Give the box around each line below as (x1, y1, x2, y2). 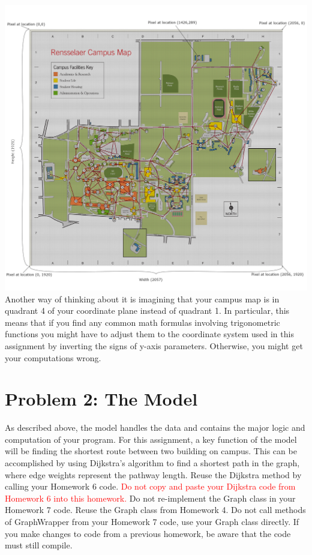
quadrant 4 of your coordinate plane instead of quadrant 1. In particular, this (5, 304, 290, 317)
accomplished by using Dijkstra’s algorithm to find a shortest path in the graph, (5, 457, 300, 469)
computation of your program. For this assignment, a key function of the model (5, 433, 297, 445)
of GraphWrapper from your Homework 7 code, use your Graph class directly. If (5, 515, 299, 527)
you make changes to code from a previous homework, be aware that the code (5, 527, 291, 539)
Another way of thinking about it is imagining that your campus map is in (5, 292, 280, 305)
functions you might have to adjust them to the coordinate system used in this (5, 328, 294, 340)
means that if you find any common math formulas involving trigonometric (5, 316, 280, 328)
